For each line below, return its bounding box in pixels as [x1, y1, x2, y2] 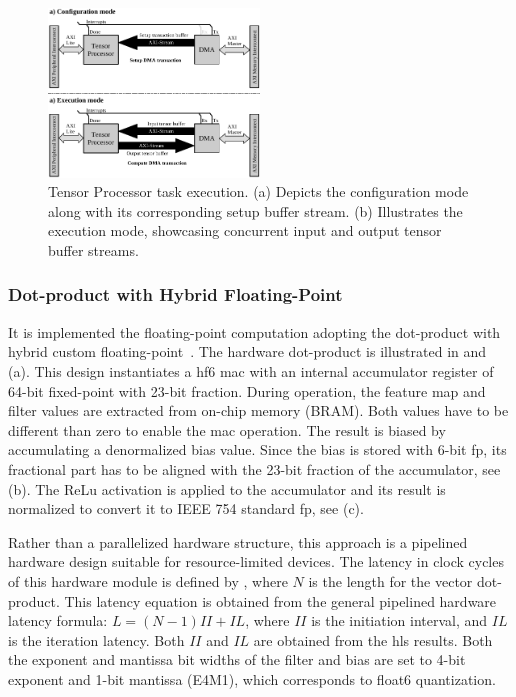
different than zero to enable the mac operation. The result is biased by [8, 419, 446, 440]
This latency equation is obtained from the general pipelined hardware [64, 590, 497, 611]
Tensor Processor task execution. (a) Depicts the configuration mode [48, 181, 469, 202]
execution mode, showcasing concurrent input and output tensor [48, 220, 442, 241]
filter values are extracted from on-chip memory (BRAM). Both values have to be [8, 400, 509, 421]
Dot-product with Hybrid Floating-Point [8, 282, 343, 307]
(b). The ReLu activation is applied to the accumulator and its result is [8, 478, 446, 499]
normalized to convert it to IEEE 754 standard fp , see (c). [8, 498, 364, 519]
